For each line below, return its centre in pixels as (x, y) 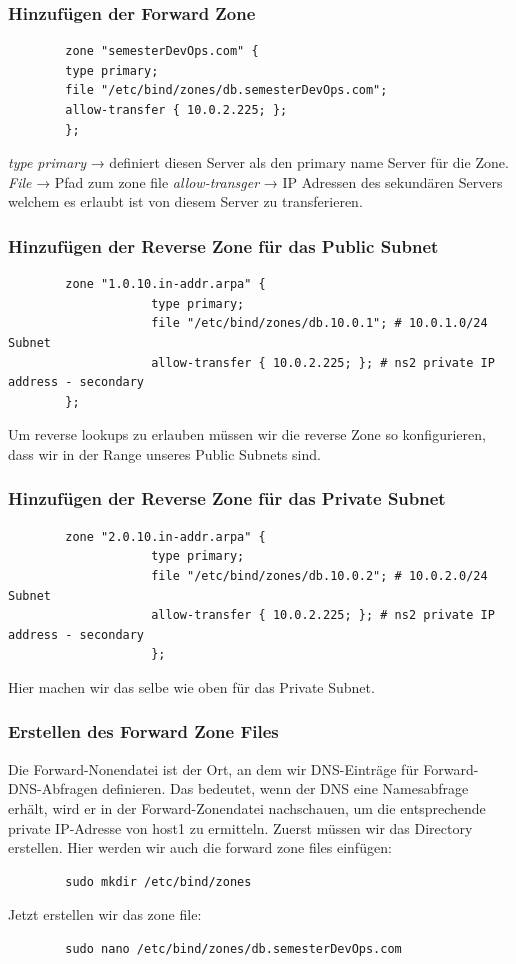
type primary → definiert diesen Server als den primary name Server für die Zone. (258, 162)
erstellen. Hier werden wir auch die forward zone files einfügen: (200, 847)
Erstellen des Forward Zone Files (143, 731)
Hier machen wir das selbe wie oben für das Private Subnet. (191, 686)
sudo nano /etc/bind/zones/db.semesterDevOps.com (233, 948)
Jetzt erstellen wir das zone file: (105, 914)
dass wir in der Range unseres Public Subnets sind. (164, 453)
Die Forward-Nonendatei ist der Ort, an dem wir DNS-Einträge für (213, 768)
